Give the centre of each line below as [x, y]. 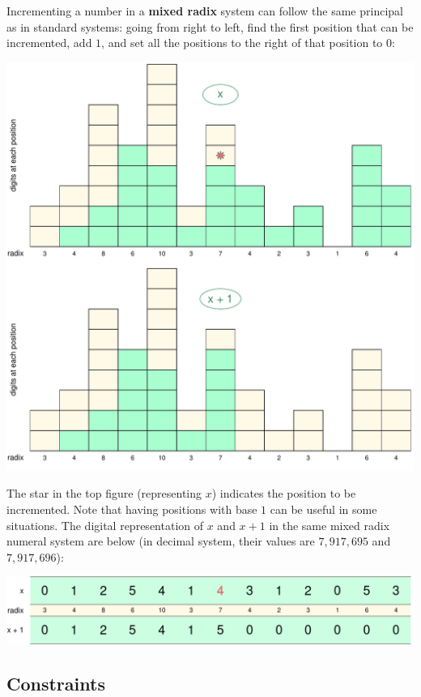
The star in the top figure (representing [104, 493]
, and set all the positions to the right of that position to [242, 43]
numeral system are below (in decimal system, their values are [161, 541]
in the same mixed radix [330, 525]
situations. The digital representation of [105, 525]
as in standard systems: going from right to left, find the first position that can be [210, 26]
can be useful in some [323, 509]
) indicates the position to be [284, 493]
